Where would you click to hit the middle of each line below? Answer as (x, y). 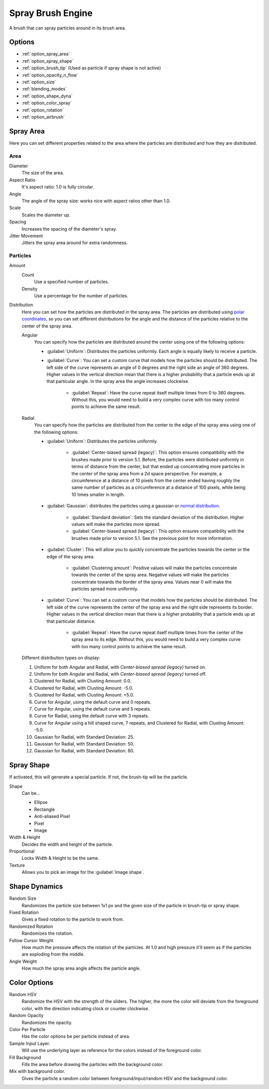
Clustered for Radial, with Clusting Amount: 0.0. (83, 681)
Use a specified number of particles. (71, 282)
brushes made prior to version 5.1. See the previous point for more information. (152, 538)
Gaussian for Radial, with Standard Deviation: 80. (84, 751)
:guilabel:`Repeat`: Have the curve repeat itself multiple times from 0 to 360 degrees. (158, 392)
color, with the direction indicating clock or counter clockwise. (85, 1008)
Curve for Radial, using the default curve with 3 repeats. (92, 716)
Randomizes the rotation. (47, 933)
